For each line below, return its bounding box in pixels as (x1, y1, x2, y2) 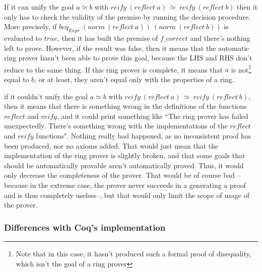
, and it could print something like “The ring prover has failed (56, 110, 248, 121)
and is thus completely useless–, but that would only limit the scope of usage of (4, 189, 250, 200)
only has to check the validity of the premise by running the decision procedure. (4, 11, 251, 22)
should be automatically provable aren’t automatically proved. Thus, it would (4, 160, 244, 170)
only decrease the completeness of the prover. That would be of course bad (4, 170, 235, 180)
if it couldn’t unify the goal (4, 91, 88, 101)
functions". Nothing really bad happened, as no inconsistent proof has (36, 130, 251, 141)
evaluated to (4, 32, 42, 43)
